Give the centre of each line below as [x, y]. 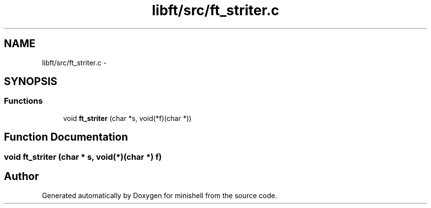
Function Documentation [66, 137]
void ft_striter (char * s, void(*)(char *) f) [83, 157]
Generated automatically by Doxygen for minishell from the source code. [160, 195]
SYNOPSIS [31, 82]
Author [21, 177]
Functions [23, 101]
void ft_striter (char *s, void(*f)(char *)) [127, 118]
